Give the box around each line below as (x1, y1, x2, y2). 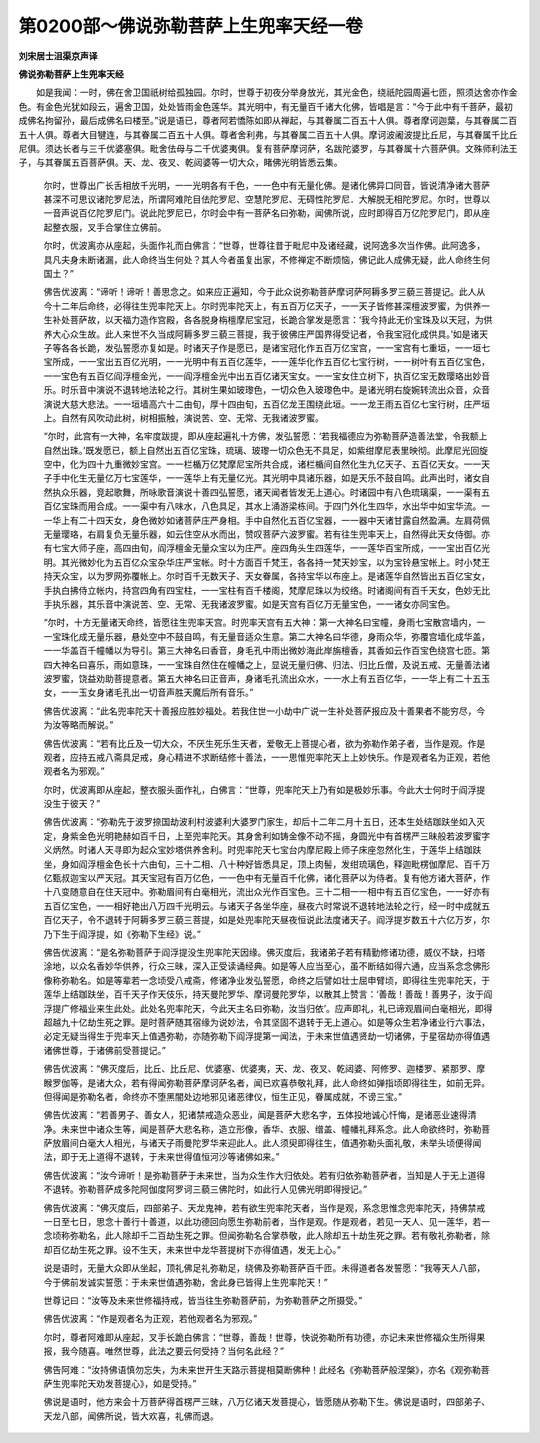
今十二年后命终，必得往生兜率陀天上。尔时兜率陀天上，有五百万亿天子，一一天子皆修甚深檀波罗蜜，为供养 (43, 300, 482, 312)
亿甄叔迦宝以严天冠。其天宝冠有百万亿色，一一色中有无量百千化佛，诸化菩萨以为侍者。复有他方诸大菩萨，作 (43, 872, 490, 884)
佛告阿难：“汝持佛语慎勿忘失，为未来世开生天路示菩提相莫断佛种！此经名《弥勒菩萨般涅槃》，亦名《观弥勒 (43, 1363, 482, 1375)
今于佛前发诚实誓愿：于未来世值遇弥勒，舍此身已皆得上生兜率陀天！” (43, 1276, 329, 1288)
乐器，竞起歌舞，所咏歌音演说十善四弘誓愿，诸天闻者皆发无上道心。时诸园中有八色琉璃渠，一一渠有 (69, 486, 482, 498)
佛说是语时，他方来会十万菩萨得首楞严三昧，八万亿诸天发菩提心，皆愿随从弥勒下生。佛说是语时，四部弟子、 (43, 1396, 490, 1408)
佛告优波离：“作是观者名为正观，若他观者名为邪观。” (43, 1313, 258, 1325)
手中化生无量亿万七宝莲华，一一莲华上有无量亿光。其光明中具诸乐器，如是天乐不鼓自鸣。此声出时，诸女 (51, 472, 482, 484)
